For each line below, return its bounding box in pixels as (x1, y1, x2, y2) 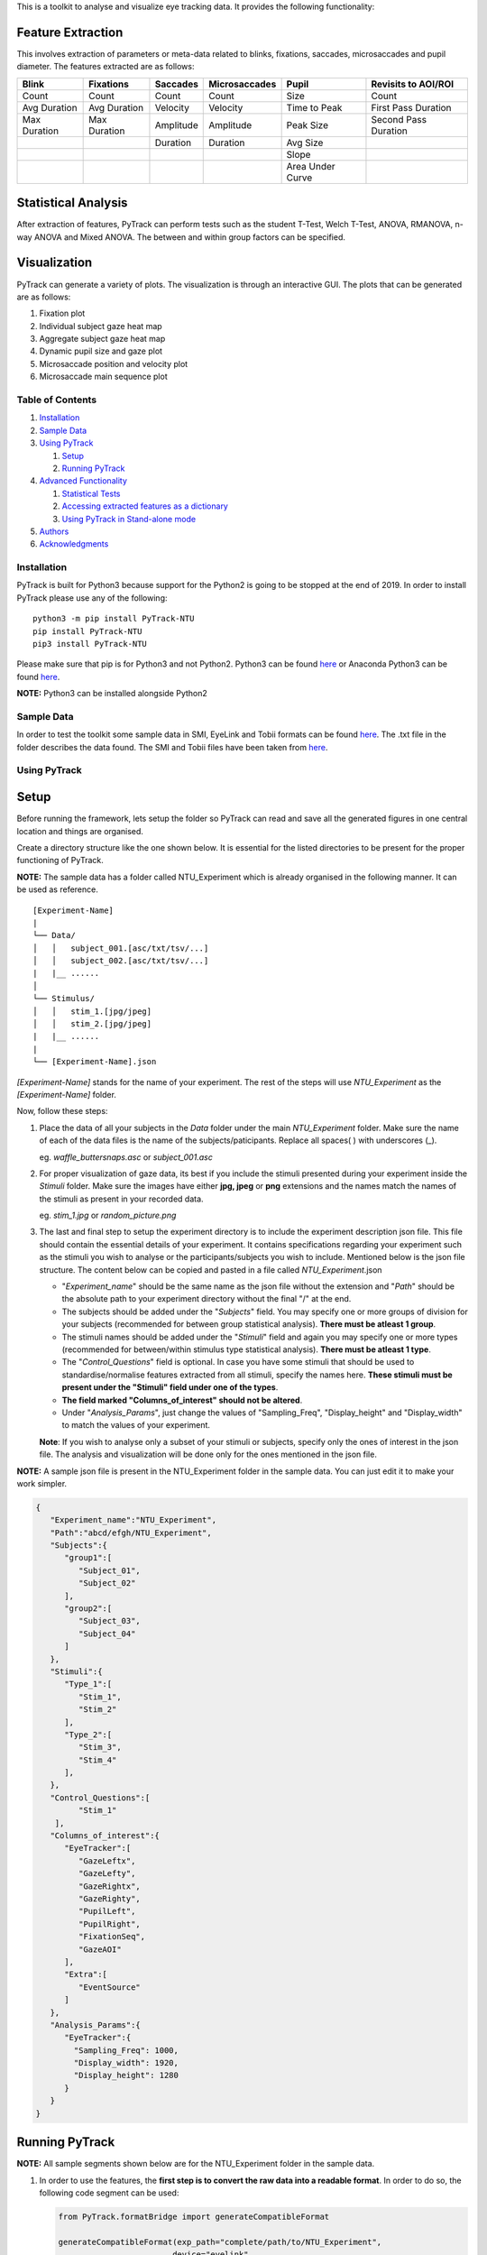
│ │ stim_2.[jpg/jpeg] (32, 1019, 152, 1029)
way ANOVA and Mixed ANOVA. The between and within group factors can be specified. (16, 231, 346, 243)
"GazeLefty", (78, 1868, 136, 1879)
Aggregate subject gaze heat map (39, 334, 166, 345)
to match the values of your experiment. (61, 1420, 211, 1431)
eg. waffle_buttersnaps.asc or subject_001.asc (39, 1151, 214, 1163)
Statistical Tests (61, 488, 121, 499)
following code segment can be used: (39, 2187, 179, 2198)
